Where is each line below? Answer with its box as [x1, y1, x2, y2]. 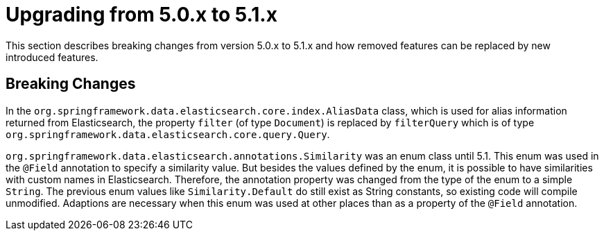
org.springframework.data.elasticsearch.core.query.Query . [6, 128, 330, 140]
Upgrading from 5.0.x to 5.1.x [6, 3, 277, 26]
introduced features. [6, 51, 98, 63]
